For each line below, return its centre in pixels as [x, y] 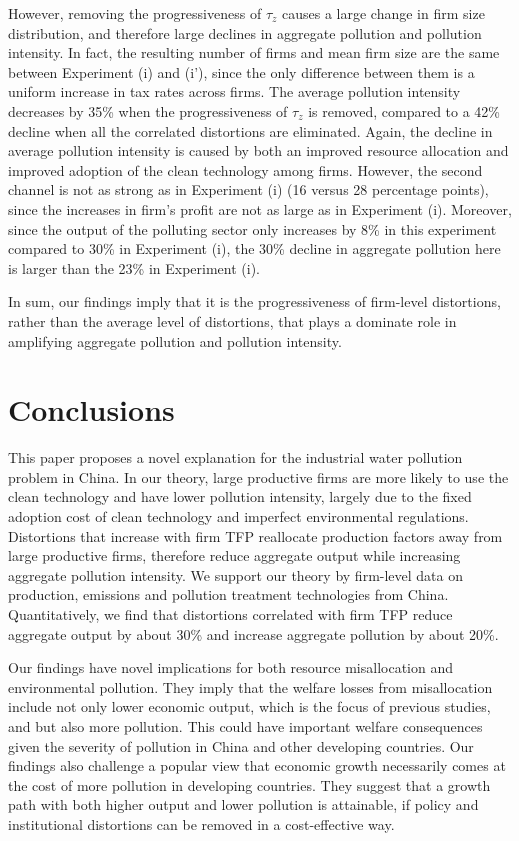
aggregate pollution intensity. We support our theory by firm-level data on [236, 574]
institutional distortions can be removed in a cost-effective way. [201, 823]
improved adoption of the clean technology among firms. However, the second [245, 169]
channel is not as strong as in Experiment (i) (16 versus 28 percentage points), [248, 189]
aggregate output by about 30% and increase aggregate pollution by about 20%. [253, 633]
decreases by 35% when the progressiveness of [148, 110]
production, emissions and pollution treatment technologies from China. [228, 594]
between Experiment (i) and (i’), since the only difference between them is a [241, 71]
